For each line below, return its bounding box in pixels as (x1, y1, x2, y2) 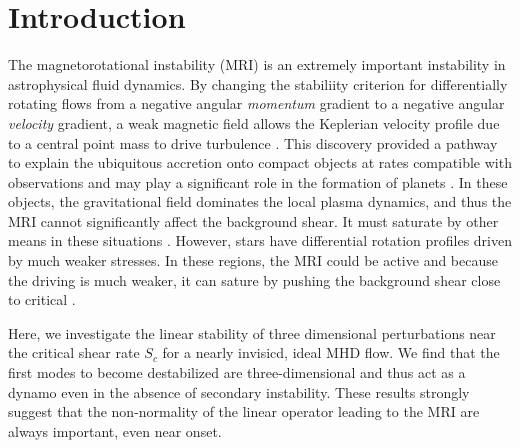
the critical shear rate (8, 342, 140, 363)
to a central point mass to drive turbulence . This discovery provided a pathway (8, 132, 498, 153)
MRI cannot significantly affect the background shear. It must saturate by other (8, 210, 499, 231)
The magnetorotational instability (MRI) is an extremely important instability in (8, 54, 506, 75)
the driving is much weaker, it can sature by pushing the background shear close (8, 269, 501, 290)
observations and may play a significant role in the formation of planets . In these (8, 171, 508, 192)
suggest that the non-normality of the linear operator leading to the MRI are (8, 401, 480, 422)
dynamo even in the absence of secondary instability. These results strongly (8, 381, 470, 402)
